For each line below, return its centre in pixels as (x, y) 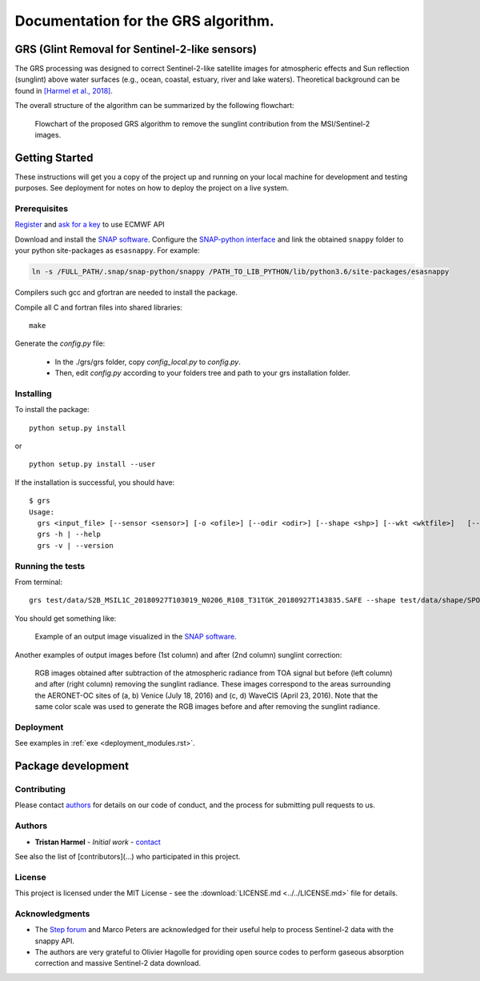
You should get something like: (66, 618)
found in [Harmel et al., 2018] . (64, 90)
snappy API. (55, 941)
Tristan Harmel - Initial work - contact (98, 842)
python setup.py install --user (92, 464)
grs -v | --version (75, 545)
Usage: (42, 512)
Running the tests (50, 566)
